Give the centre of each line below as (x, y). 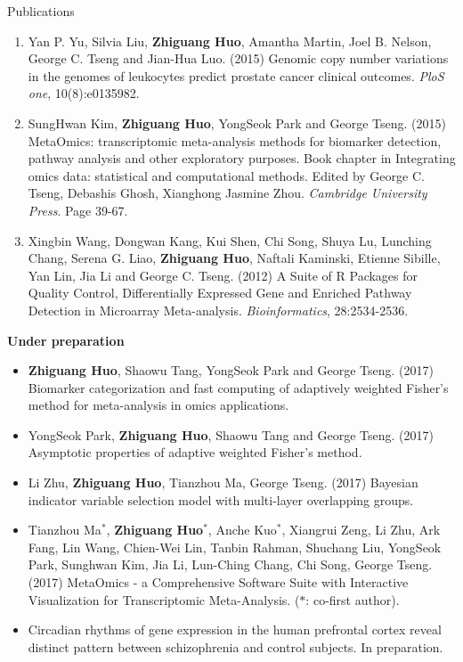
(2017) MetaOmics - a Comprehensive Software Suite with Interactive (218, 582)
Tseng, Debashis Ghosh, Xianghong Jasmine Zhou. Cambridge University (227, 193)
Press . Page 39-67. (78, 210)
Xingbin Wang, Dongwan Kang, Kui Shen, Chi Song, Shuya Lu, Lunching (230, 240)
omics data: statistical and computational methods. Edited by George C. (226, 175)
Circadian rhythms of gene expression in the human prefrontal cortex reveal (235, 629)
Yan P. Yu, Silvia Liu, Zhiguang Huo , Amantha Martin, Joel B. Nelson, (230, 41)
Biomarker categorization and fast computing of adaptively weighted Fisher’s (238, 387)
